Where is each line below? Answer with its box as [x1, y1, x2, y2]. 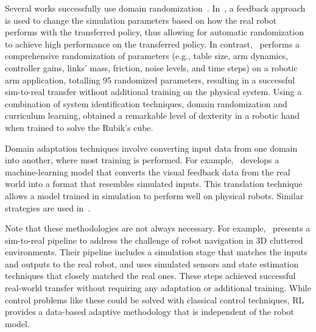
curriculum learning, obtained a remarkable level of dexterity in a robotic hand [5, 109, 300, 122]
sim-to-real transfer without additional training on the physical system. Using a [5, 85, 302, 98]
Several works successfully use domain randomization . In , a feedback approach [5, 2, 306, 14]
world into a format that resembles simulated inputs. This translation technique [5, 177, 303, 190]
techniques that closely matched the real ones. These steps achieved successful [5, 269, 296, 282]
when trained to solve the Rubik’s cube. [5, 121, 153, 133]
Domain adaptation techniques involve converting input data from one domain [5, 141, 298, 154]
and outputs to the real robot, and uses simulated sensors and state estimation [5, 257, 299, 270]
